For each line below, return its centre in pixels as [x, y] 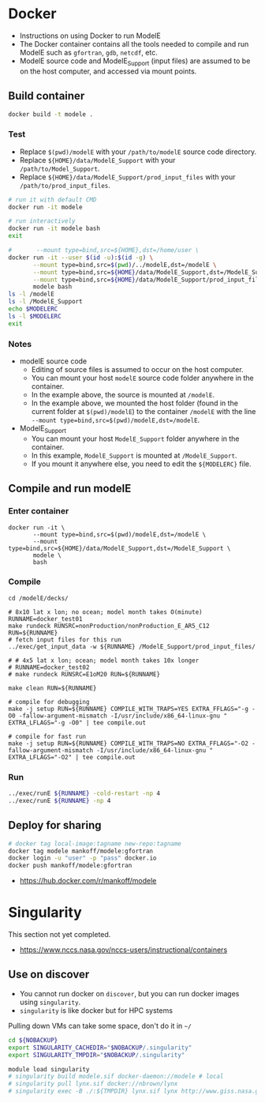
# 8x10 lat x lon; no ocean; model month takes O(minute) [105, 612]
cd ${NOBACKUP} [33, 1040]
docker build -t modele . [50, 114]
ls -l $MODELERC [35, 316]
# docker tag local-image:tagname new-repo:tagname [95, 843]
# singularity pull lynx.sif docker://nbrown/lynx [93, 1084]
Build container [47, 96]
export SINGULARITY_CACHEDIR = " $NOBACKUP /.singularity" [100, 1048]
